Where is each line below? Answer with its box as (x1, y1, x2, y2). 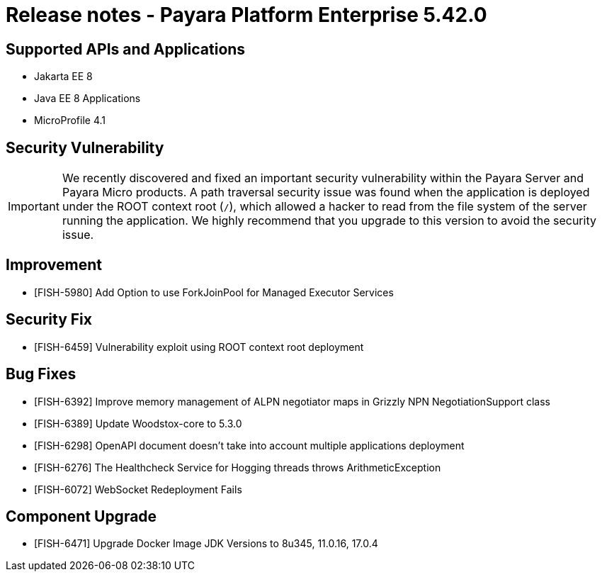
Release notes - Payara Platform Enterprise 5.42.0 (6, 3, 487, 27)
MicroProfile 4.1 (34, 114, 106, 127)
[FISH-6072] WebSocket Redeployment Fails (34, 483, 242, 495)
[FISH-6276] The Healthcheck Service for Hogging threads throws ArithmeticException (34, 461, 441, 474)
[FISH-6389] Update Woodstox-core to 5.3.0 (34, 417, 242, 430)
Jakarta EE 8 (34, 70, 93, 83)
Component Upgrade (6, 507, 157, 525)
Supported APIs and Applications (6, 40, 246, 58)
